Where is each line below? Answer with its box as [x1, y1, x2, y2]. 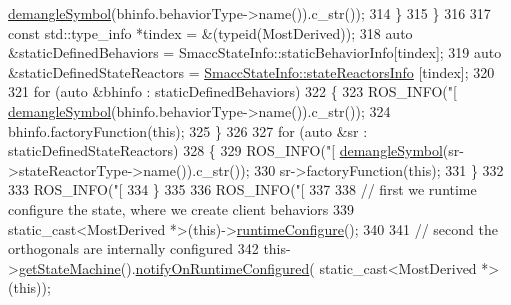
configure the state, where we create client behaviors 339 [8, 198, 354, 219]
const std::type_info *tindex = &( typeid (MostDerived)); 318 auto [8, 22, 413, 43]
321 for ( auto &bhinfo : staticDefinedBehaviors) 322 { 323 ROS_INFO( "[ [8, 81, 457, 102]
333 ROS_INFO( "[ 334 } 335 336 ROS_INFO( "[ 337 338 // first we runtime [8, 179, 477, 200]
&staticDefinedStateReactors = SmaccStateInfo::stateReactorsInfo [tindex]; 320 [8, 61, 495, 82]
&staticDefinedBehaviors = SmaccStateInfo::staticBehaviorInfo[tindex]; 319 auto [8, 42, 502, 63]
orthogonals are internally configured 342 [8, 238, 259, 259]
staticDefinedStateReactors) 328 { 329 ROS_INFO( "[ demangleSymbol [8, 140, 443, 161]
